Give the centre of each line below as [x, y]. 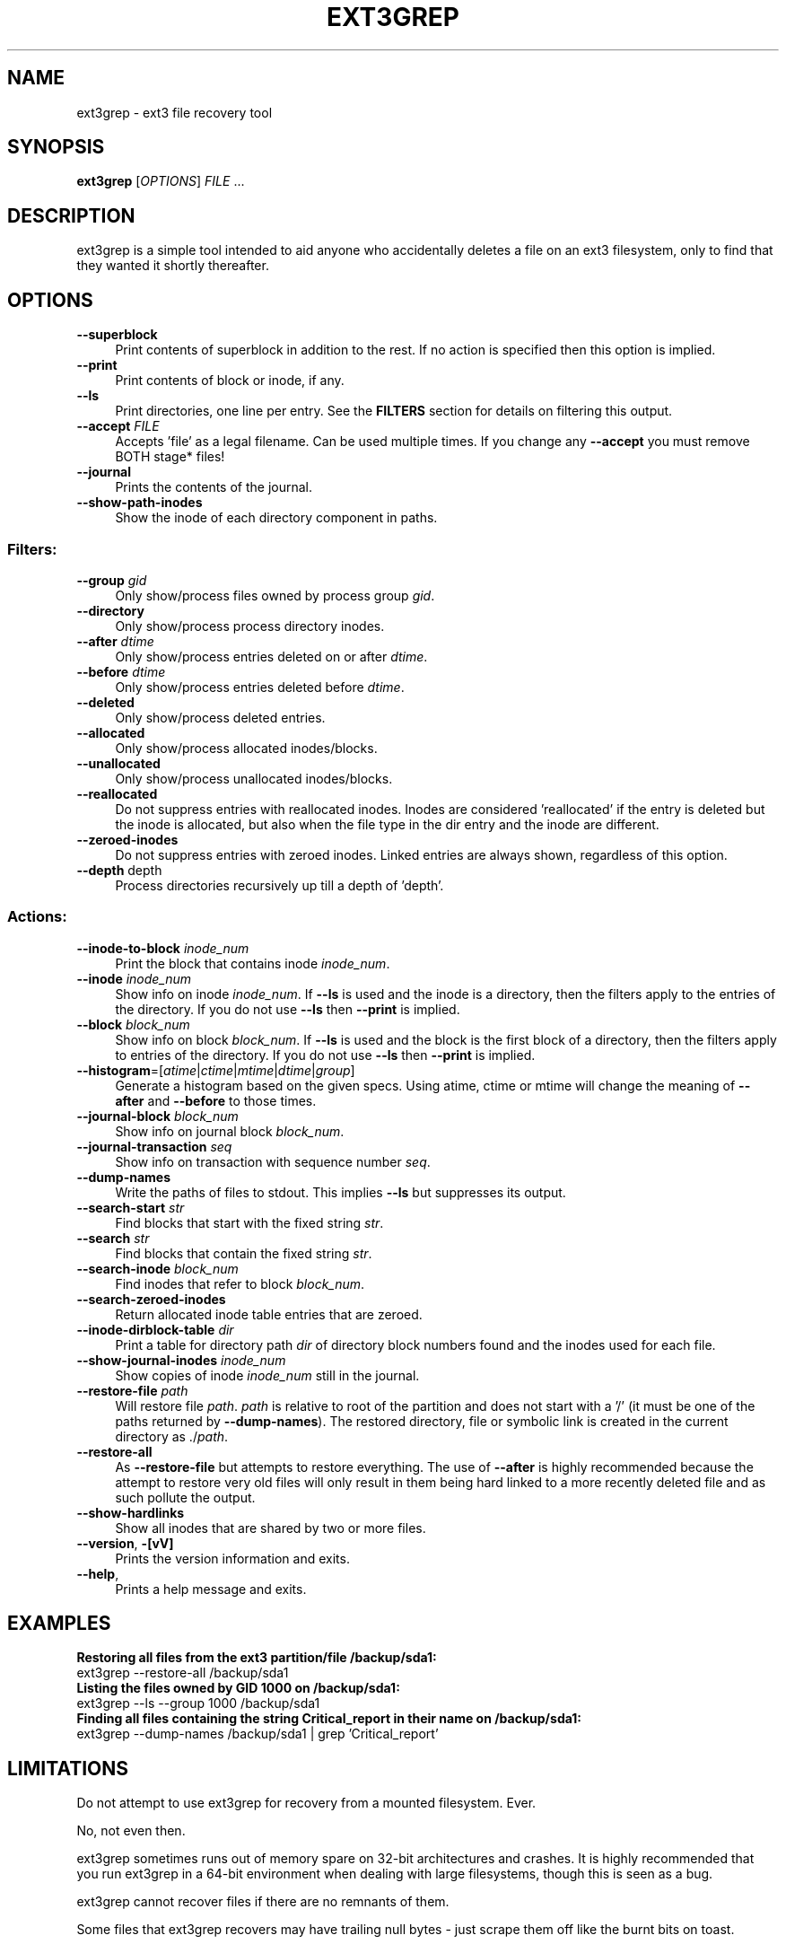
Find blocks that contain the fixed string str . [244, 1253]
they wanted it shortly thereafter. [173, 266]
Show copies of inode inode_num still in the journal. [267, 1375]
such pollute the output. [185, 1497]
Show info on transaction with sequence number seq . [273, 1161]
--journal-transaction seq [154, 1146]
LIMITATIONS [68, 1768]
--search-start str [131, 1207]
